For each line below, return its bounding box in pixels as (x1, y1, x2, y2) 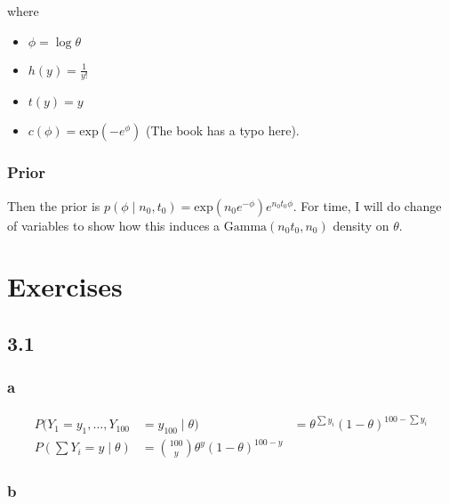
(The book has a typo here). (145, 121, 300, 140)
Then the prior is (7, 196, 100, 215)
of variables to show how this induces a (7, 215, 220, 234)
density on (333, 215, 389, 234)
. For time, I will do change (293, 196, 442, 215)
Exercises (7, 268, 123, 305)
